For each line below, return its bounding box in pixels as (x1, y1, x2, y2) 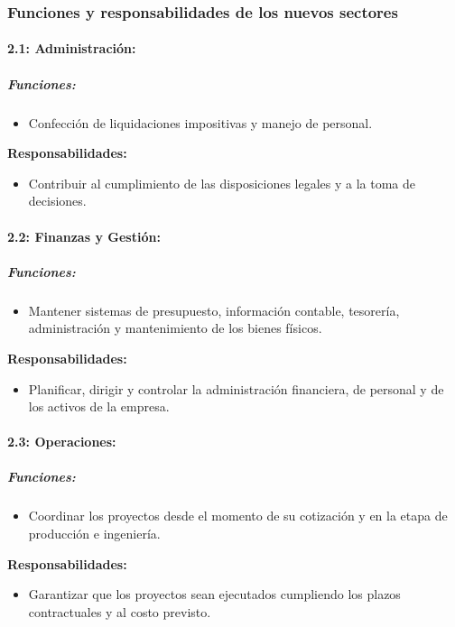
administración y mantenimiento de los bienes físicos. (28, 318, 322, 337)
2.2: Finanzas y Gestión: (7, 226, 161, 245)
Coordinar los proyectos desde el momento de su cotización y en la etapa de (28, 506, 448, 525)
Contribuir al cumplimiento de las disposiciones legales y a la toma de (28, 173, 416, 192)
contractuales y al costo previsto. (28, 602, 211, 621)
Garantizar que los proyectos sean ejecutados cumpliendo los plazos (28, 585, 401, 604)
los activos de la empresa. (28, 397, 170, 416)
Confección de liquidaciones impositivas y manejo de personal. (28, 113, 373, 132)
